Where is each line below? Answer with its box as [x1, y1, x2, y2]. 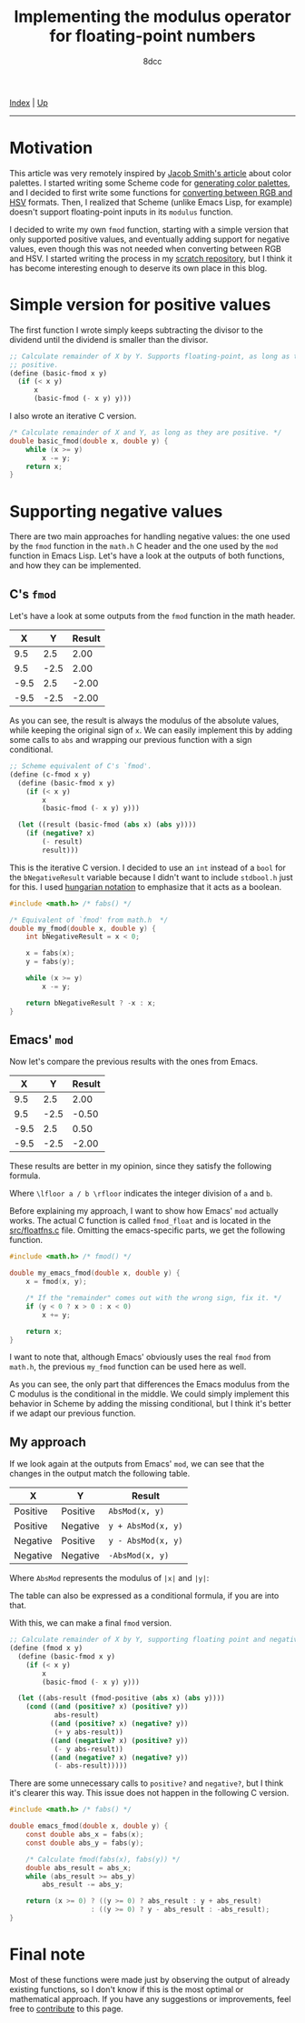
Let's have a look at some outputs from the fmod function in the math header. [9, 611, 296, 622]
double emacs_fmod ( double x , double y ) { [9, 1821, 169, 1831]
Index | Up [9, 97, 48, 108]
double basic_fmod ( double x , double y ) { [9, 436, 169, 446]
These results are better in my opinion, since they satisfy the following [9, 1161, 272, 1172]
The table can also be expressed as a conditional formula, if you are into [9, 1590, 280, 1601]
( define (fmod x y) [9, 1644, 84, 1653]
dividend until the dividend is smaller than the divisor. [9, 334, 209, 345]
